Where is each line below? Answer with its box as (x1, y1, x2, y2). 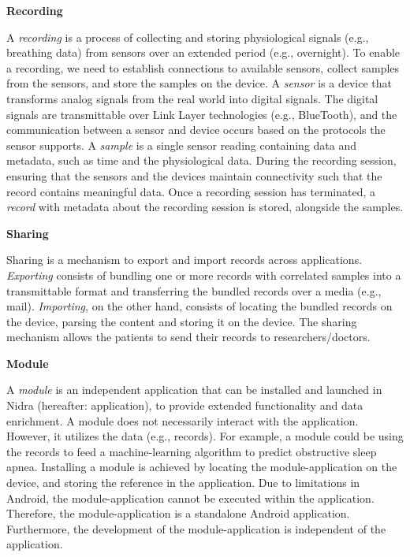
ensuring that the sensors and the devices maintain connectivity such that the (6, 167, 382, 184)
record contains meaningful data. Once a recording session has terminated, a (6, 183, 376, 199)
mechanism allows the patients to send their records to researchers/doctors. (6, 329, 371, 345)
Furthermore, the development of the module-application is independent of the (6, 520, 386, 537)
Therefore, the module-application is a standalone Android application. (6, 505, 350, 522)
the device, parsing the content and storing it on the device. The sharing (6, 313, 357, 329)
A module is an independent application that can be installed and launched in (6, 381, 382, 398)
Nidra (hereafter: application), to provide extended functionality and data (6, 397, 363, 414)
